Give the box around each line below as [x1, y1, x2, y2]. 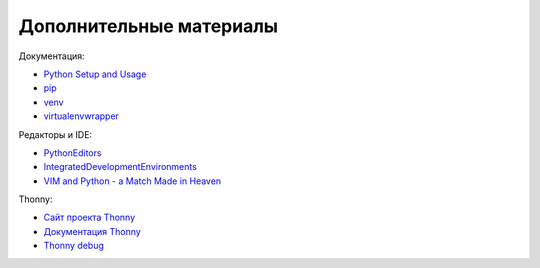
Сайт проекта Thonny [43, 211, 136, 224]
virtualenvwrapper [43, 110, 120, 122]
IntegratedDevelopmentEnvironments [43, 161, 197, 173]
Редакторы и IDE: [18, 128, 93, 140]
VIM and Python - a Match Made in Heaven [43, 175, 222, 187]
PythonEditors [43, 146, 102, 159]
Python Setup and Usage [43, 68, 147, 80]
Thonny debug [43, 240, 105, 252]
